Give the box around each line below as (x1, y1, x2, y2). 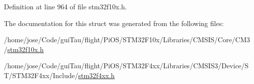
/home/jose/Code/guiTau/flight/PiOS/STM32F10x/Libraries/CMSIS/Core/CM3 (4, 34, 250, 45)
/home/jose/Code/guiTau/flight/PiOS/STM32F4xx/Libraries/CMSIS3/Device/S (4, 60, 249, 71)
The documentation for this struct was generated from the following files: (4, 18, 224, 28)
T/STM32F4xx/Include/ (4, 70, 78, 80)
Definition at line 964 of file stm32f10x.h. (4, 1, 127, 11)
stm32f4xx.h (78, 70, 115, 80)
